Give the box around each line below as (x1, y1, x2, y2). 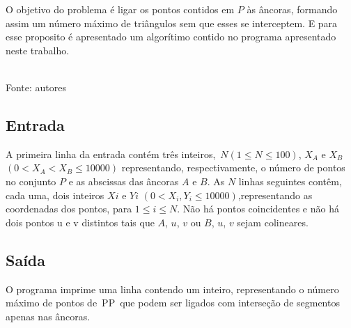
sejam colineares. (237, 214, 309, 229)
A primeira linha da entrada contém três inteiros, (6, 146, 216, 161)
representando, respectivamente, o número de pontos (121, 160, 345, 175)
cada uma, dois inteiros (6, 187, 104, 202)
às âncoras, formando (247, 2, 338, 16)
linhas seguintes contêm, (238, 173, 342, 188)
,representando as (237, 187, 313, 202)
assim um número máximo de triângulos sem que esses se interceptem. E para (6, 15, 338, 30)
